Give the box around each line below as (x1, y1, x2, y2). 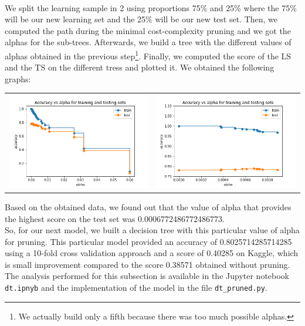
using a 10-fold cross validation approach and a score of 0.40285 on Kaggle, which (5, 247, 299, 259)
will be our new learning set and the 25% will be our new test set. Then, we (5, 13, 278, 25)
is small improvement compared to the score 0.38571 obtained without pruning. (5, 258, 290, 270)
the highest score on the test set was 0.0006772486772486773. (5, 212, 225, 224)
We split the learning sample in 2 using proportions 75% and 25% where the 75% (5, 1, 297, 14)
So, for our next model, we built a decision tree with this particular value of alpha (5, 224, 300, 236)
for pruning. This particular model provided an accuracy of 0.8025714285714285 (5, 235, 292, 247)
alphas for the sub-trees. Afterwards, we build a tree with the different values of (5, 36, 292, 48)
